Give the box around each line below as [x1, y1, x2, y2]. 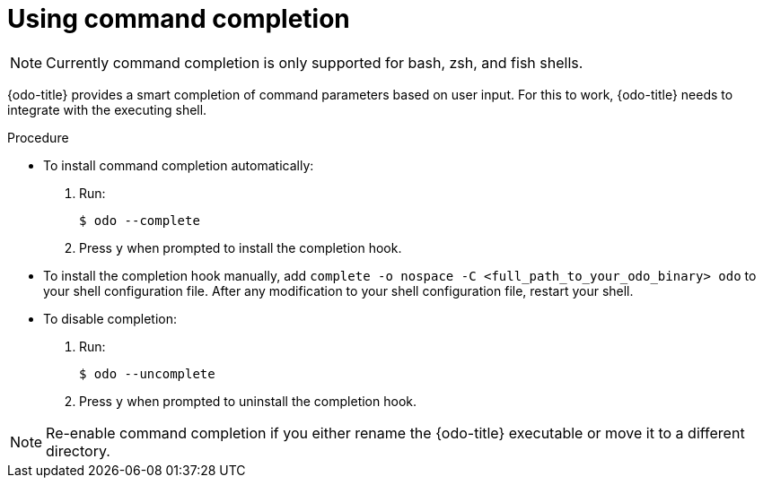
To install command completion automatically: [43, 157, 314, 173]
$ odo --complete [79, 212, 200, 228]
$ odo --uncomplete [79, 366, 215, 381]
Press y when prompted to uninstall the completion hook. [79, 393, 417, 409]
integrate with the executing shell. [7, 101, 207, 117]
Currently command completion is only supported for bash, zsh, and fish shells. [46, 53, 583, 72]
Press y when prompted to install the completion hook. [79, 239, 402, 255]
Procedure [7, 129, 69, 145]
